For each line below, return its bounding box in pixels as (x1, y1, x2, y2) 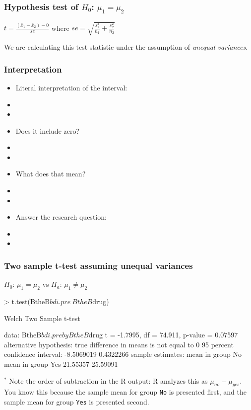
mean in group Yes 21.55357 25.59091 (4, 359, 118, 369)
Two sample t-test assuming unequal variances (4, 259, 193, 271)
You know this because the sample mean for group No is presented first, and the (4, 387, 247, 397)
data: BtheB (4, 329, 42, 340)
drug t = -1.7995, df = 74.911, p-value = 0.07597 (88, 329, 238, 340)
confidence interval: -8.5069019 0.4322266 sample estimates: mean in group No (4, 349, 242, 359)
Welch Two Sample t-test (4, 313, 80, 323)
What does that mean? (15, 168, 86, 179)
